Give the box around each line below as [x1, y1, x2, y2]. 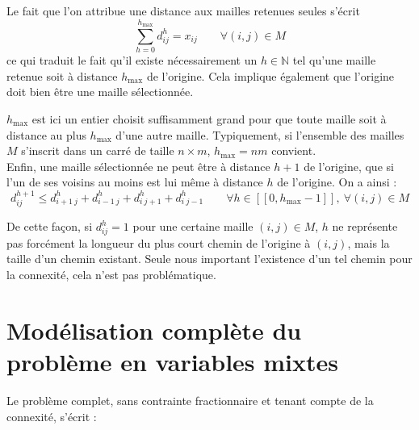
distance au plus [6, 126, 86, 143]
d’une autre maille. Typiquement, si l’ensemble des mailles [115, 126, 404, 143]
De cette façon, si [6, 218, 93, 235]
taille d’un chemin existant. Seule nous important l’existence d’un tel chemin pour [6, 250, 413, 267]
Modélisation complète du [6, 313, 302, 346]
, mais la [347, 234, 390, 251]
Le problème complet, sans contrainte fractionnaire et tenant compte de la [6, 391, 374, 408]
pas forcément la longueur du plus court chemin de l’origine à [6, 234, 311, 251]
